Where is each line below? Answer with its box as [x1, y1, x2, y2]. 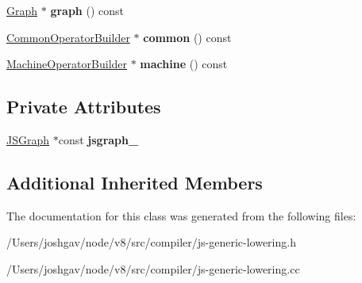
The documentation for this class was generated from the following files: [6, 207, 356, 224]
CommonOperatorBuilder [6, 29, 130, 45]
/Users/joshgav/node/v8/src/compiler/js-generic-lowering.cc [6, 260, 300, 277]
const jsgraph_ [58, 131, 139, 147]
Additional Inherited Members [6, 170, 263, 194]
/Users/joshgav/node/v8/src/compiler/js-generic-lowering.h [6, 234, 296, 250]
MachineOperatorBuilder [6, 55, 128, 72]
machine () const [140, 55, 228, 72]
